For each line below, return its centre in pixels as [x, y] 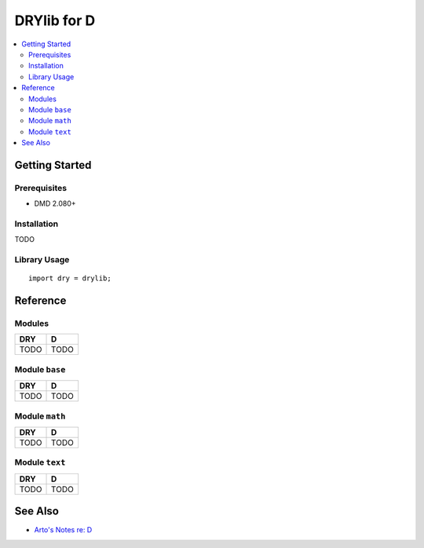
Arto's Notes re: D [63, 530]
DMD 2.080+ [55, 203]
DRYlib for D [55, 20]
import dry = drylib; [70, 278]
